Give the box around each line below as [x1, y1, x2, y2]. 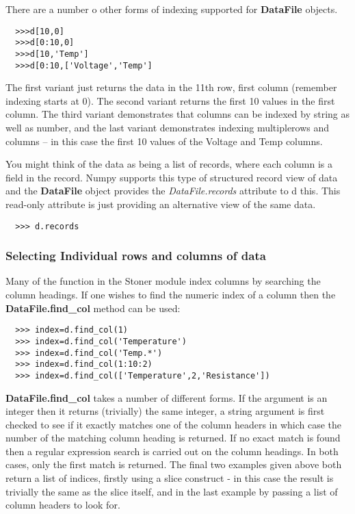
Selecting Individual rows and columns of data [5, 247, 266, 264]
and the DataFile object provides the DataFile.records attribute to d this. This [5, 183, 341, 198]
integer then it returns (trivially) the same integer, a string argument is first [5, 404, 325, 418]
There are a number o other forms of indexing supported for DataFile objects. [5, 2, 338, 16]
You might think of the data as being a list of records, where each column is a [5, 157, 332, 171]
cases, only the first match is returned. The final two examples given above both [5, 457, 342, 472]
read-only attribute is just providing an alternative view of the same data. [5, 196, 316, 211]
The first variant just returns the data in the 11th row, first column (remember [5, 80, 337, 94]
